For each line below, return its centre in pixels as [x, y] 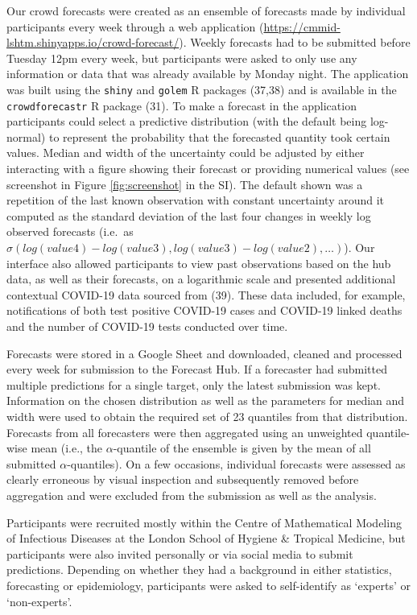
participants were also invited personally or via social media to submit [180, 553]
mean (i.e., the [67, 448]
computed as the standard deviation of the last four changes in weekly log [189, 215]
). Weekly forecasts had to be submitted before [295, 42]
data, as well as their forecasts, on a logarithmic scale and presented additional [201, 279]
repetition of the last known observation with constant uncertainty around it [196, 200]
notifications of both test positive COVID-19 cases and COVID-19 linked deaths [204, 310]
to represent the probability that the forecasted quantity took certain [219, 136]
